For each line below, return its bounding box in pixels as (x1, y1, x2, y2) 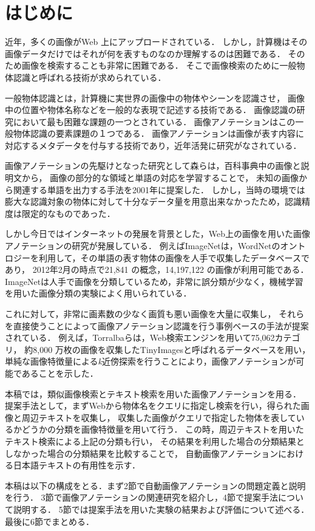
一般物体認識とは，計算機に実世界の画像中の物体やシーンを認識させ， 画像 (5, 91, 305, 104)
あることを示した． (21, 366, 98, 379)
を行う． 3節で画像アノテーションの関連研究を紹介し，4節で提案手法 (5, 491, 279, 504)
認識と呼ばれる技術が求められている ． (13, 70, 166, 83)
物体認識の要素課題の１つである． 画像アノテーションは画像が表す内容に (13, 127, 304, 140)
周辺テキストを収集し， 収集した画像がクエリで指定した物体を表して (21, 411, 296, 423)
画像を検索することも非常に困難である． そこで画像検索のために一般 (21, 59, 297, 72)
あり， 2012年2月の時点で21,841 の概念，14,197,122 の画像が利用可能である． (5, 263, 309, 276)
